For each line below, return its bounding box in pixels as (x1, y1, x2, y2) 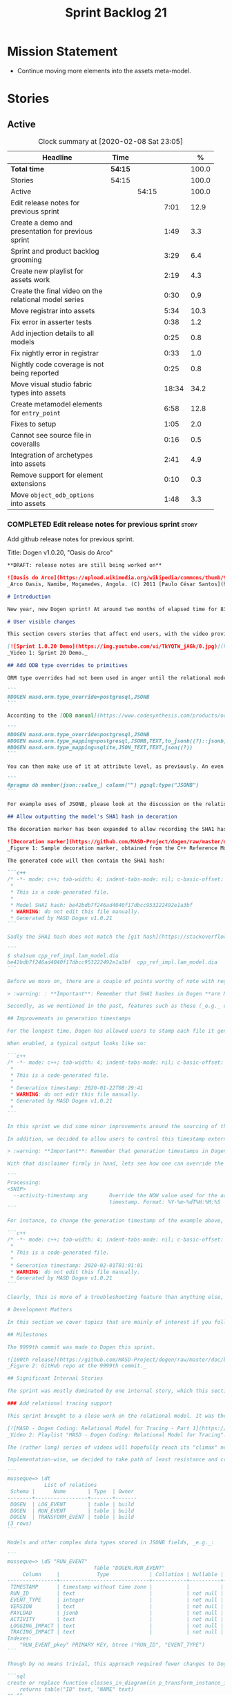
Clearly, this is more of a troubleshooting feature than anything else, (7, 1294, 224, 1301)
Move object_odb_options (10, 489, 95, 499)
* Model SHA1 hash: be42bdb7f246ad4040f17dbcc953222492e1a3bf (10, 901, 193, 908)
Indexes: (7, 1635, 32, 1642)
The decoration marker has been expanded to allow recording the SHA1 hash (7, 825, 230, 832)
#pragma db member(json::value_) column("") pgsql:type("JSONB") (7, 782, 199, 789)
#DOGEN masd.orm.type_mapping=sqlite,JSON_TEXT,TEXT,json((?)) (7, 744, 193, 751)
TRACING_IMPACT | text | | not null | (10, 1629, 224, 1636)
